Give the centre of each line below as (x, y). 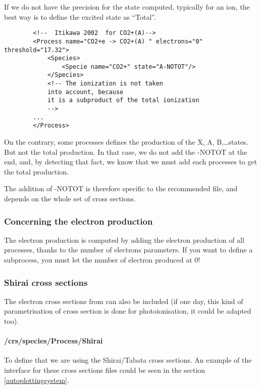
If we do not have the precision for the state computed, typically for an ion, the (127, 7)
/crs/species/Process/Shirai (54, 341)
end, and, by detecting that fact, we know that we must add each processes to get (131, 162)
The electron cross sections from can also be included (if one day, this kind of (124, 301)
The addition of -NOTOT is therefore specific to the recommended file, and (121, 188)
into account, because (85, 92)
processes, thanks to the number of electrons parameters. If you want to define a (128, 250)
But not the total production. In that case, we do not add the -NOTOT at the (126, 152)
